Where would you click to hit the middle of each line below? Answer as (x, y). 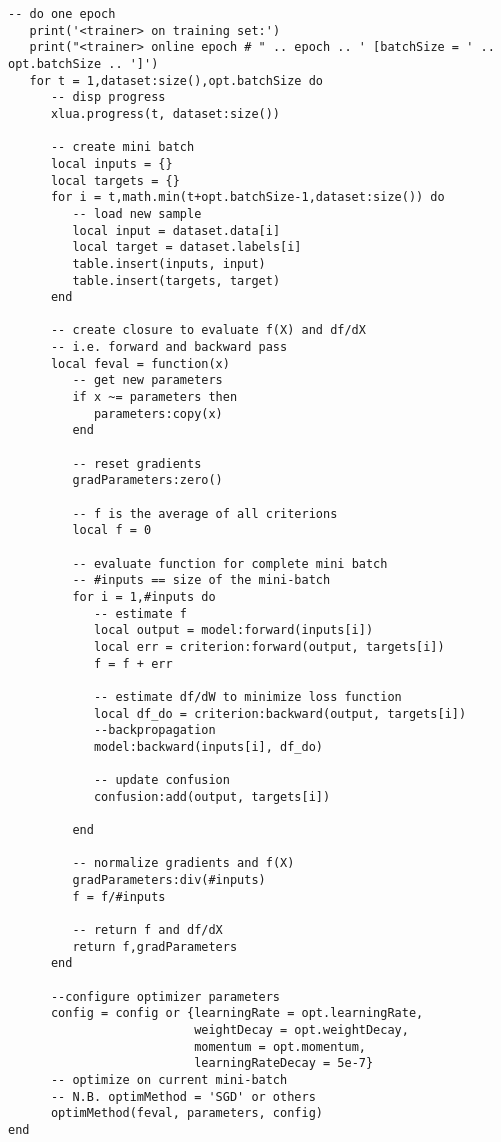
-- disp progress (108, 97)
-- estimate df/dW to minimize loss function (247, 696)
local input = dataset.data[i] (176, 230)
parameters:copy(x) (158, 413)
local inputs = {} (111, 163)
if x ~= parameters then (155, 397)
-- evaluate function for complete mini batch (230, 563)
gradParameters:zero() (147, 480)
